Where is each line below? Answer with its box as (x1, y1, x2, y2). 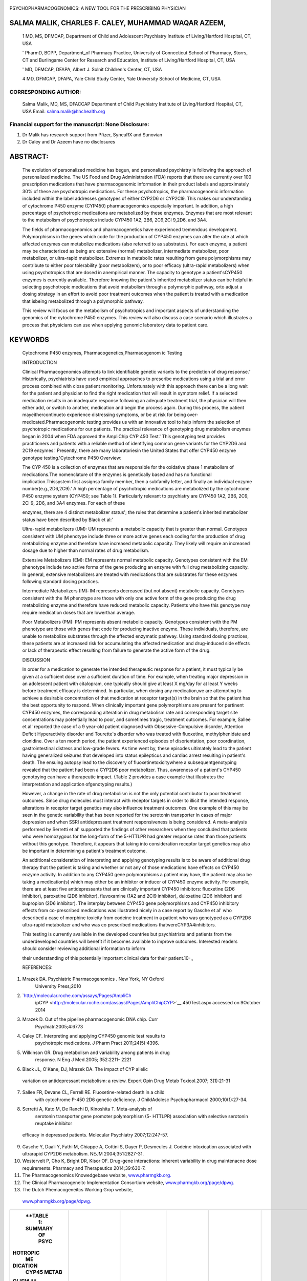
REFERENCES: (22, 964, 53, 970)
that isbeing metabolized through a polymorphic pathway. (22, 298, 144, 304)
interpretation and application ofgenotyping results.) (22, 781, 133, 787)
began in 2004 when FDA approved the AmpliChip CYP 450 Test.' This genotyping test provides (22, 433, 225, 439)
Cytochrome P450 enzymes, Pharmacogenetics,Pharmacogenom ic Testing (22, 350, 183, 356)
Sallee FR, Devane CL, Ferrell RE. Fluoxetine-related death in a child (22, 1089, 165, 1096)
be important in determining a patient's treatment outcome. (22, 848, 147, 854)
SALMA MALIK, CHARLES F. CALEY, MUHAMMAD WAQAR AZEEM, (9, 18, 226, 27)
